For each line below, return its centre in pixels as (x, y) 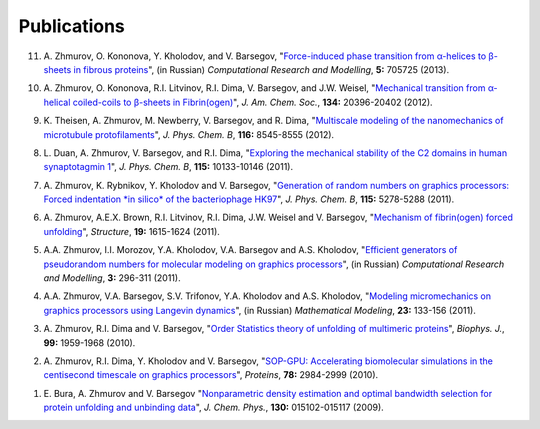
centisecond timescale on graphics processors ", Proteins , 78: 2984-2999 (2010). (211, 375)
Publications (71, 26)
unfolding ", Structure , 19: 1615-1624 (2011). (131, 231)
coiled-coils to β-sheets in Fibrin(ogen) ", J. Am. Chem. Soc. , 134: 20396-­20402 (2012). (253, 102)
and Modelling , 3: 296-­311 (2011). (112, 278)
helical (57, 102)
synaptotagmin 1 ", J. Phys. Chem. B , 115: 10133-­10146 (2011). (168, 167)
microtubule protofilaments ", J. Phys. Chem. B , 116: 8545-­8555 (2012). (189, 134)
